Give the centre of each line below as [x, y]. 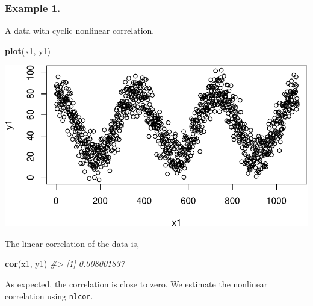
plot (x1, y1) [28, 50]
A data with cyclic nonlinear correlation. [80, 30]
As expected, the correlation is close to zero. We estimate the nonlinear [136, 283]
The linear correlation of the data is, [72, 243]
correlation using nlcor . [49, 295]
